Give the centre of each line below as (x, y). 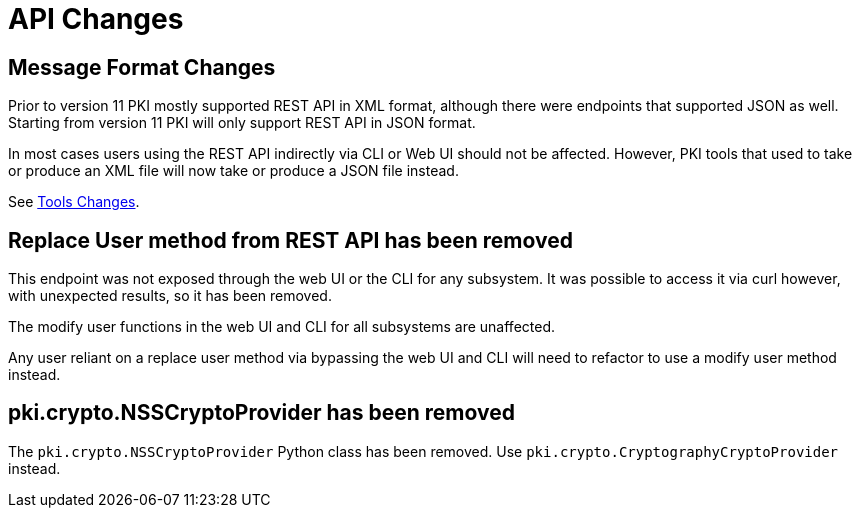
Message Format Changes (142, 67)
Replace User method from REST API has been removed (290, 240)
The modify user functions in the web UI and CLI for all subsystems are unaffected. (282, 327)
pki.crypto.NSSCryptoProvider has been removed (261, 413)
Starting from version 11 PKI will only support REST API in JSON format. (242, 123)
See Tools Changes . (74, 202)
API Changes (96, 19)
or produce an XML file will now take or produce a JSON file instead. (233, 171)
